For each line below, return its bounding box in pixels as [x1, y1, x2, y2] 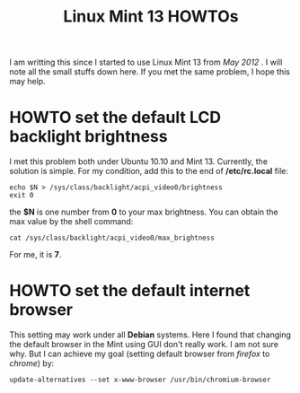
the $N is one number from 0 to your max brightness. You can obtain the [9, 206, 278, 217]
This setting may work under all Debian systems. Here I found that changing [9, 329, 292, 340]
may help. [9, 76, 47, 87]
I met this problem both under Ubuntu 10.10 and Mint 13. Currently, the [9, 156, 268, 167]
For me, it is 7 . [9, 249, 62, 260]
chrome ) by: [9, 358, 55, 369]
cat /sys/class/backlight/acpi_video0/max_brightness [9, 233, 216, 243]
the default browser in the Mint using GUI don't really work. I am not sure [9, 339, 279, 350]
